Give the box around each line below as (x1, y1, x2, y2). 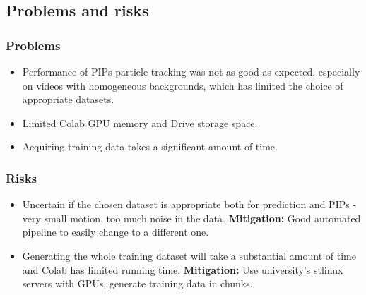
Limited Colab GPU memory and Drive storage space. (22, 115, 258, 130)
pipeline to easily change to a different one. (22, 224, 209, 239)
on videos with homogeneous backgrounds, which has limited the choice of (22, 78, 343, 92)
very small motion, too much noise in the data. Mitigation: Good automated (22, 210, 361, 225)
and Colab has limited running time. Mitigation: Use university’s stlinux (22, 262, 343, 277)
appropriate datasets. (22, 92, 114, 107)
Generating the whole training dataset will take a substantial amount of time (22, 248, 356, 263)
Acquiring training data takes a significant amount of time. (22, 139, 278, 154)
